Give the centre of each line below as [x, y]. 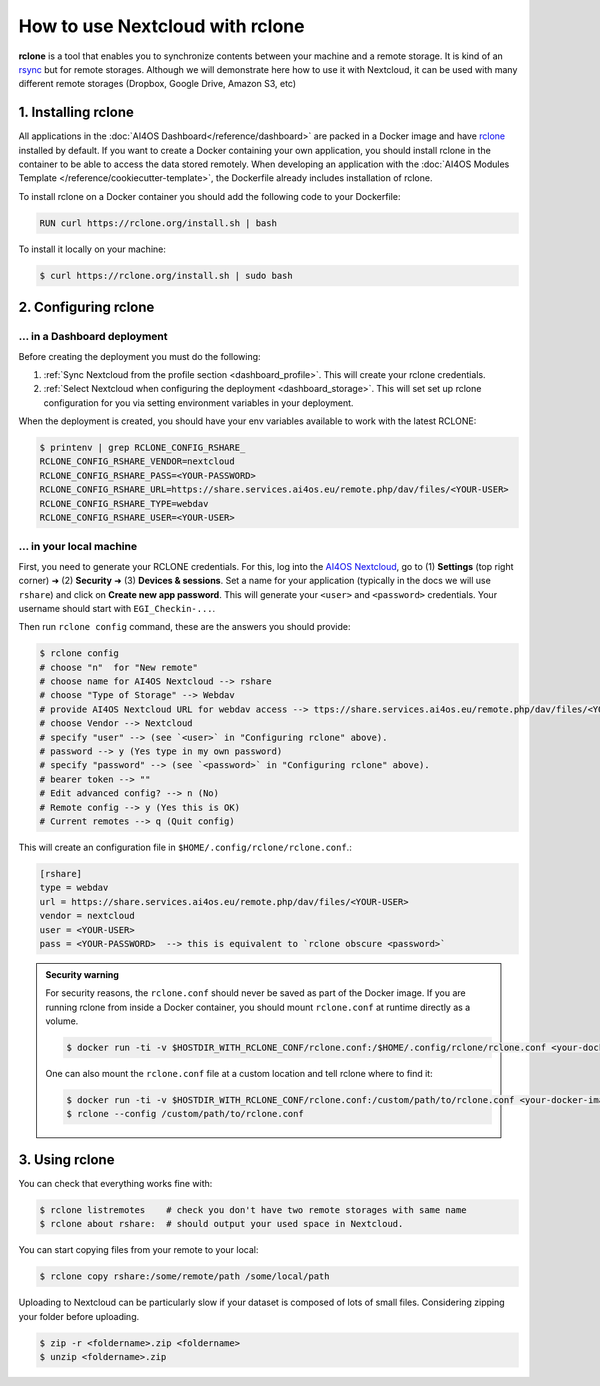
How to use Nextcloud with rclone [161, 26]
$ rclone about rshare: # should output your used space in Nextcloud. [221, 1224]
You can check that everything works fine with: [115, 1183]
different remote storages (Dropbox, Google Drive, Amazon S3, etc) [157, 84]
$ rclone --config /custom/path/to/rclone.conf [185, 1114]
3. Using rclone [66, 1159]
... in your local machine [78, 547]
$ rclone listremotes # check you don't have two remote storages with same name [253, 1209]
